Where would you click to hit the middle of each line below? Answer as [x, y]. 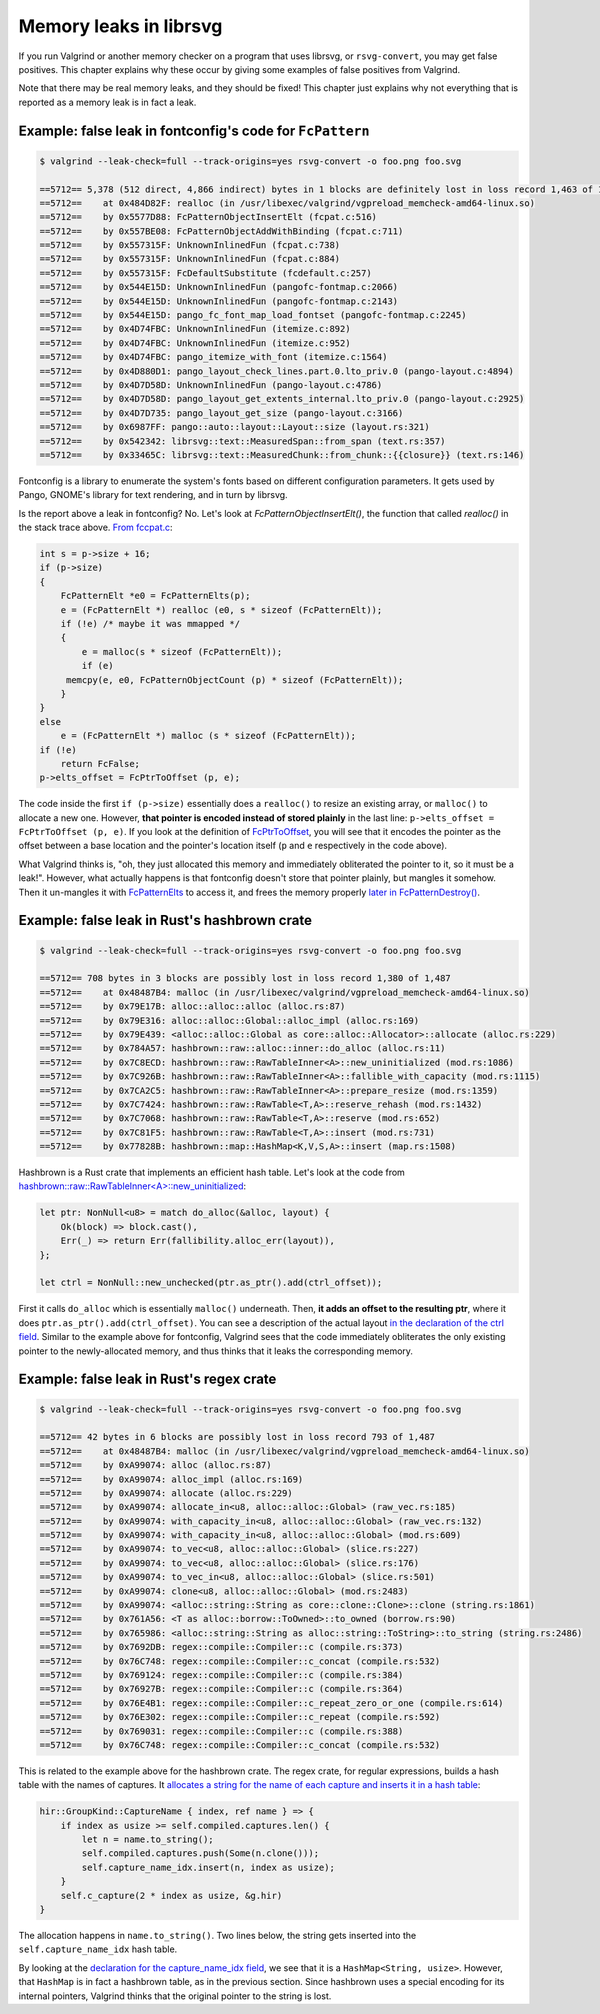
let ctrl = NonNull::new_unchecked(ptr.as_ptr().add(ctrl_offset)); [211, 1283]
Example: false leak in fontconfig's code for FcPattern [194, 130]
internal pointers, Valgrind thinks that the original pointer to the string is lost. [175, 1996]
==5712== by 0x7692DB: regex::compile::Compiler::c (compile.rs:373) [221, 1647]
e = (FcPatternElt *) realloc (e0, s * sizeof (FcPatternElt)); [221, 609]
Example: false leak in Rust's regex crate [147, 1379]
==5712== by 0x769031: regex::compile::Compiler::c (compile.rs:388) [221, 1731]
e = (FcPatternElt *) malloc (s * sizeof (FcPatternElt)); [208, 736]
